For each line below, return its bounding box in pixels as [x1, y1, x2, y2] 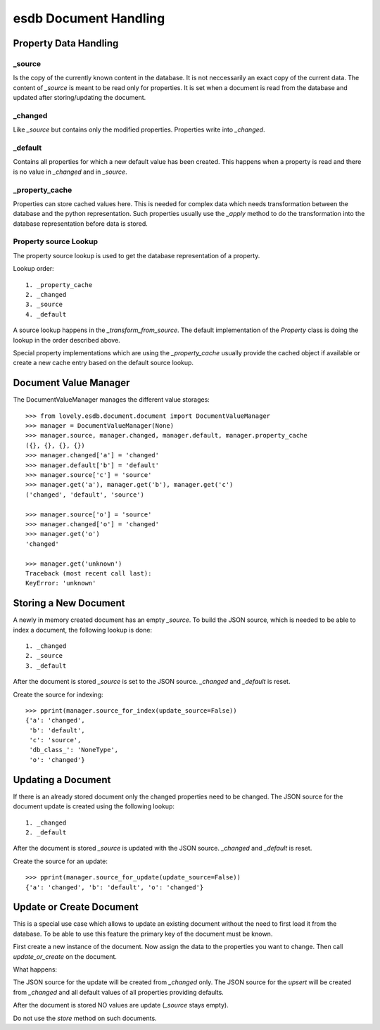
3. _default [25, 661, 67, 670]
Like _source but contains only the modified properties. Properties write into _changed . [13, 125, 265, 134]
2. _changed [25, 291, 67, 298]
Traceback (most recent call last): [25, 569, 152, 577]
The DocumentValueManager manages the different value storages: [13, 395, 210, 404]
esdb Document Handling [13, 11, 165, 26]
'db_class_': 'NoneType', [29, 746, 119, 754]
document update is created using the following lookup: [13, 802, 175, 810]
